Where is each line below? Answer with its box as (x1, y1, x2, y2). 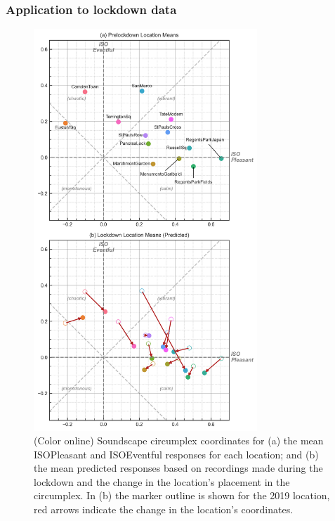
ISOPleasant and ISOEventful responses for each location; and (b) (34, 446, 319, 461)
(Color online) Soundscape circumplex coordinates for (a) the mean (34, 433, 324, 448)
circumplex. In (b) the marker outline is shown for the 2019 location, (34, 488, 330, 503)
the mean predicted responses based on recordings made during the (34, 461, 323, 475)
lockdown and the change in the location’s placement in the (34, 474, 290, 489)
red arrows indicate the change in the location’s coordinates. (34, 502, 294, 517)
